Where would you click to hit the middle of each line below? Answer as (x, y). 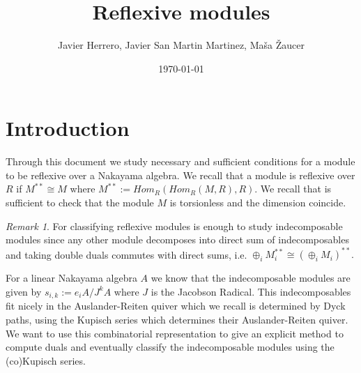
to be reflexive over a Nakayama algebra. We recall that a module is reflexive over (180, 175)
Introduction (68, 128)
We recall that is (296, 189)
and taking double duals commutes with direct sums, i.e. (126, 254)
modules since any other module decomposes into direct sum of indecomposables (177, 239)
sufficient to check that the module (80, 203)
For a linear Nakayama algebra (71, 278)
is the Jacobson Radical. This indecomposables (251, 291)
